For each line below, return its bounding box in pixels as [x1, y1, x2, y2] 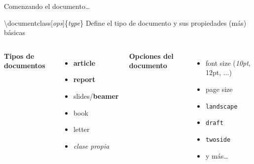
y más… [206, 150, 228, 161]
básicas [4, 27, 25, 38]
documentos [4, 60, 45, 71]
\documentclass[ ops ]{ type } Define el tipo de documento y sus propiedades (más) [4, 17, 247, 28]
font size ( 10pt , [206, 57, 251, 68]
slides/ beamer [73, 90, 119, 101]
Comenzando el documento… [4, 1, 90, 11]
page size [206, 83, 233, 94]
